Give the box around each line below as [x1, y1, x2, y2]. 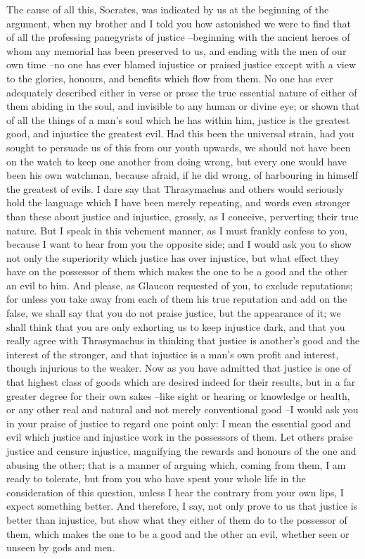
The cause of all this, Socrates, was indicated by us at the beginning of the [6, 2, 329, 16]
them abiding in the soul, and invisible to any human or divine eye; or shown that [6, 99, 360, 113]
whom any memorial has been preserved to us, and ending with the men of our [6, 43, 347, 58]
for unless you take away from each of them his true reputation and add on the [6, 291, 347, 306]
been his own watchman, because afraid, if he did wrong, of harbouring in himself [6, 168, 358, 182]
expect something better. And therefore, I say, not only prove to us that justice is [6, 498, 358, 513]
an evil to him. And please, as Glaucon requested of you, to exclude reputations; [6, 277, 353, 292]
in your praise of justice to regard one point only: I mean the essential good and [6, 415, 352, 430]
